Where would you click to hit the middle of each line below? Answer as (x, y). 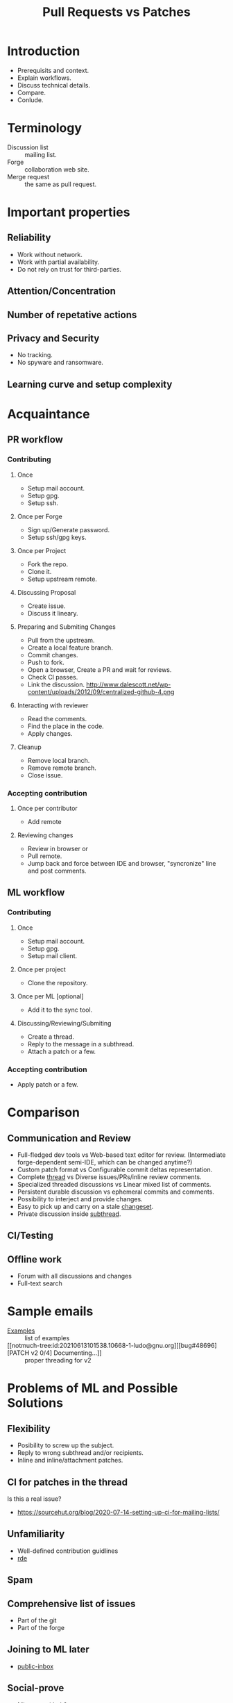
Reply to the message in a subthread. (81, 1044)
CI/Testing (30, 1236)
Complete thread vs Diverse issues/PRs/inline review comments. (110, 1177)
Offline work (35, 1259)
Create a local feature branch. (70, 648)
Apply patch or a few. (48, 1085)
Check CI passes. (53, 677)
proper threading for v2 (58, 1360)
